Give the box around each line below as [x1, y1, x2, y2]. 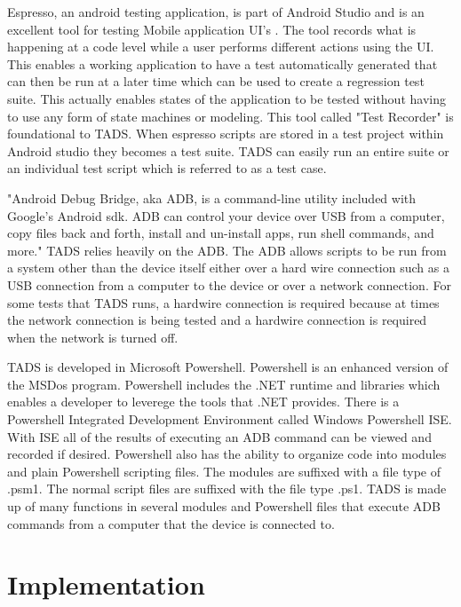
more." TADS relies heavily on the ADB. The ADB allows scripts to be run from [7, 240, 447, 259]
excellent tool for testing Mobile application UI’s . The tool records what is [7, 20, 417, 38]
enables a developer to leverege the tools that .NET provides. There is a [7, 392, 400, 411]
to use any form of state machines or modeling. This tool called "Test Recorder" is [7, 106, 454, 125]
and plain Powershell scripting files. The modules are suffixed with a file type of [7, 461, 441, 480]
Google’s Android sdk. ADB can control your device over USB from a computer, [7, 206, 445, 225]
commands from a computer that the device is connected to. [7, 514, 335, 532]
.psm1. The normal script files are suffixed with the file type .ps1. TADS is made [7, 479, 447, 498]
